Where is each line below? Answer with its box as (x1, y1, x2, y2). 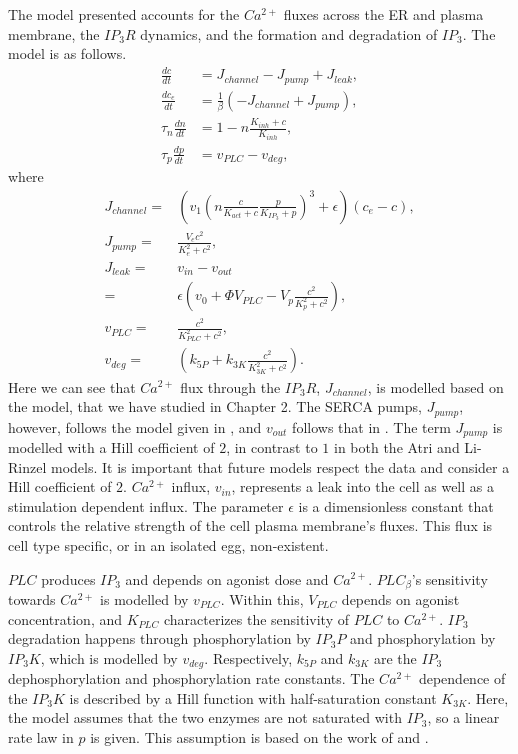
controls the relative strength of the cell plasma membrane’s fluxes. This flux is (8, 515, 493, 536)
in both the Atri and (333, 437, 460, 457)
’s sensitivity (411, 568, 488, 589)
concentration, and (8, 608, 123, 629)
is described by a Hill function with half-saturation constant (69, 687, 437, 708)
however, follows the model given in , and (8, 416, 262, 437)
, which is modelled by (40, 647, 178, 668)
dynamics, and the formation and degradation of (140, 23, 438, 44)
